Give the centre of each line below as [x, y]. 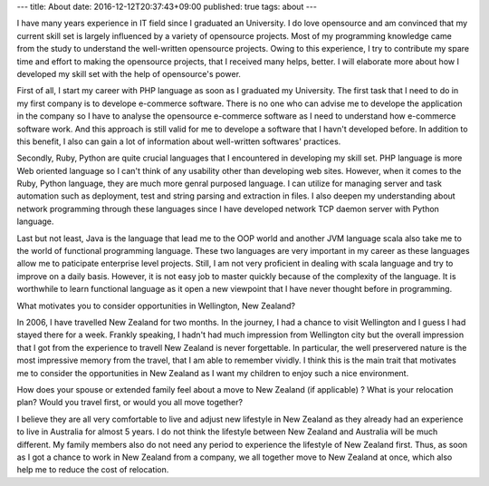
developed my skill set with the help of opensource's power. [129, 73]
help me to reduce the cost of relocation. [93, 470]
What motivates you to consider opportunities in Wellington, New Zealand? [156, 306]
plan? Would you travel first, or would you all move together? [130, 403]
